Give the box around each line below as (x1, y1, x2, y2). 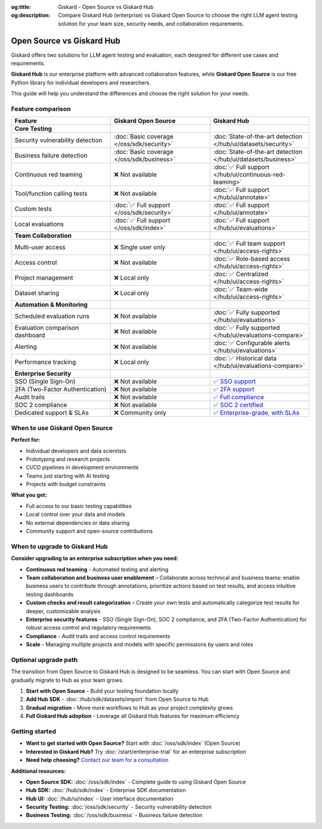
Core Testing (14, 125, 52, 133)
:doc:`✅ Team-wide (213, 285, 268, 293)
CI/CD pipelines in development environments (26, 464, 139, 471)
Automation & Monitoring (14, 301, 88, 309)
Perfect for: (11, 436, 41, 444)
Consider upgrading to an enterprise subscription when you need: (11, 555, 179, 562)
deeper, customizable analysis (26, 607, 101, 614)
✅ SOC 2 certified (213, 401, 264, 409)
